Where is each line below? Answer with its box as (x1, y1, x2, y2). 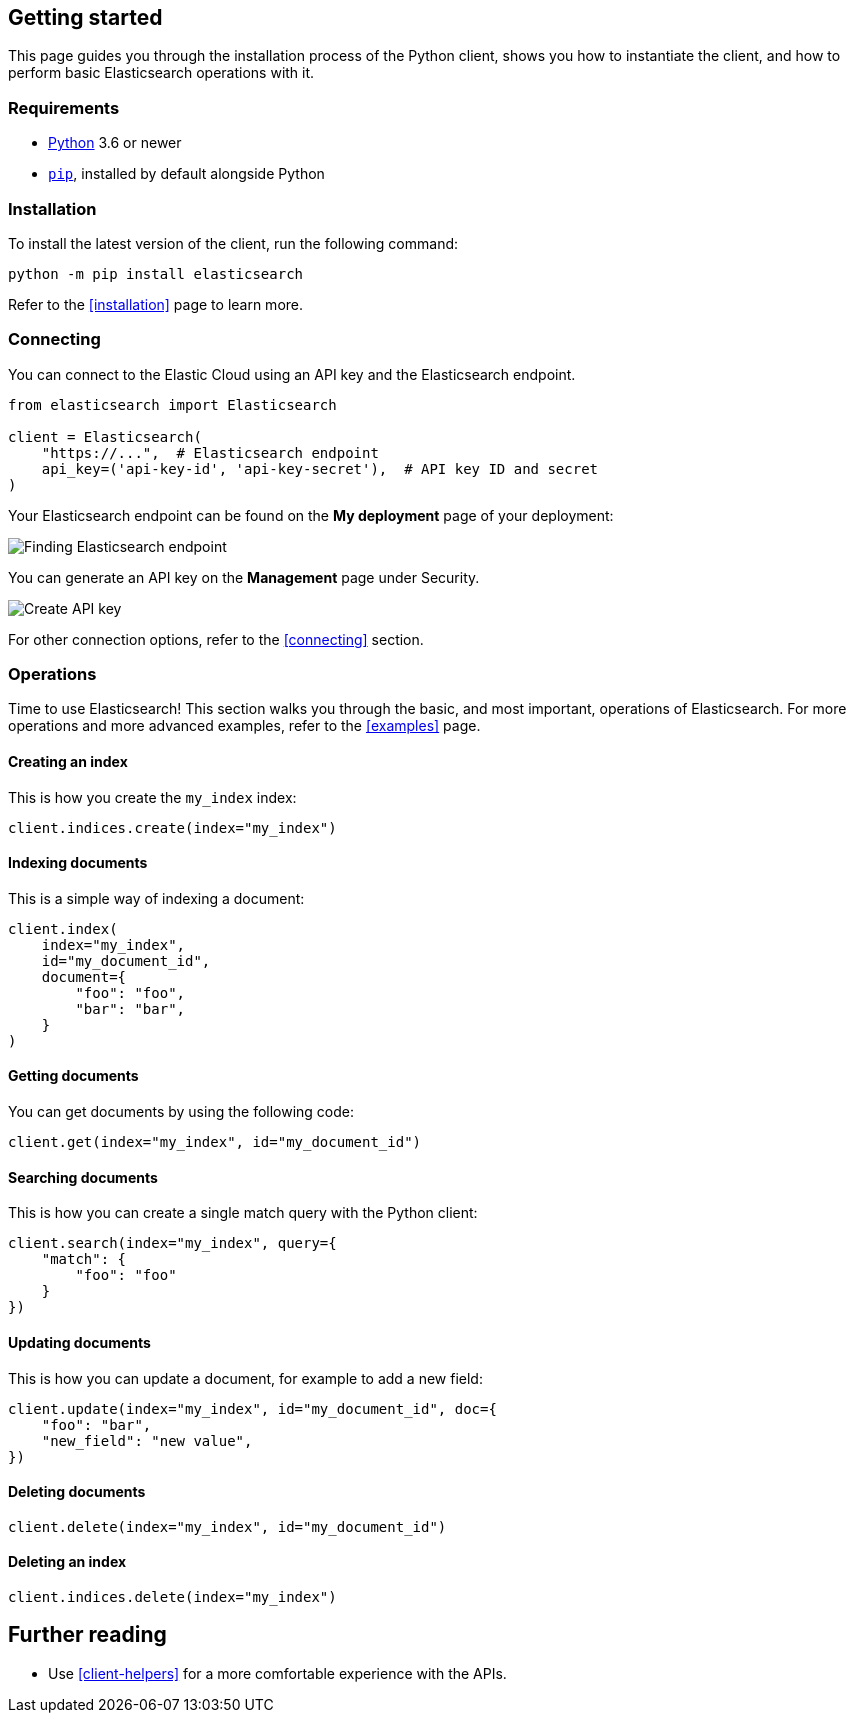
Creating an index (8, 753, 128, 771)
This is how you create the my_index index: (8, 788, 297, 806)
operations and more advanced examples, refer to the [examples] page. (8, 717, 481, 735)
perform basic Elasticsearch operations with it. (8, 64, 315, 82)
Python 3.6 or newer (48, 134, 182, 152)
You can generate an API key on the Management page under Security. (8, 568, 480, 586)
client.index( (8, 920, 118, 937)
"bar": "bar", (75, 1000, 186, 1017)
